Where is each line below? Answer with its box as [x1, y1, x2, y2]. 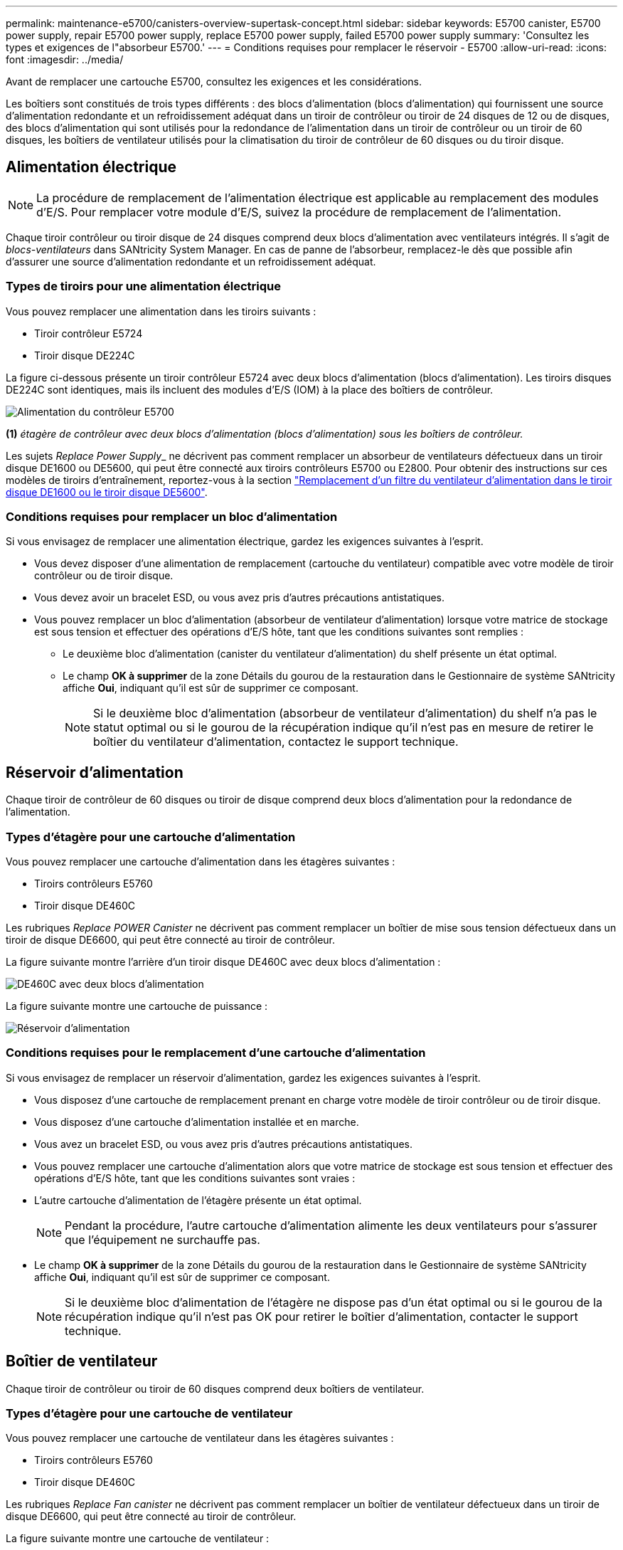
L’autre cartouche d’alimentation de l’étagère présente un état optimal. [34, 1193, 362, 1206]
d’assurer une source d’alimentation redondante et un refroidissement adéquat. [6, 255, 376, 268]
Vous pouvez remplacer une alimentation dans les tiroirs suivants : [6, 305, 316, 317]
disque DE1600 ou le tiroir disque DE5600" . [6, 485, 208, 498]
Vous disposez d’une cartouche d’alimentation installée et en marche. [34, 1115, 359, 1128]
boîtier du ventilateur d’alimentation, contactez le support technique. [93, 734, 459, 749]
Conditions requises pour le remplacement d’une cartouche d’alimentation [6, 1045, 426, 1060]
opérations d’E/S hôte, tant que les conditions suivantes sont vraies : [34, 1171, 356, 1184]
